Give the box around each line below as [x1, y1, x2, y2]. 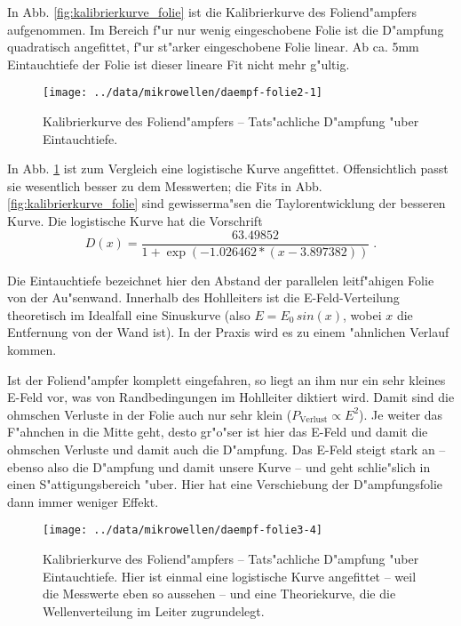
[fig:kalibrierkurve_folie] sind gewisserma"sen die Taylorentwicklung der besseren [7, 194, 446, 213]
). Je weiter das [359, 405, 443, 423]
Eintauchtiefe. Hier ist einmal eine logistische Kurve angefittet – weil [43, 566, 417, 585]
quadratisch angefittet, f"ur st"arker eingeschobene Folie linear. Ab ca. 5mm [7, 37, 419, 56]
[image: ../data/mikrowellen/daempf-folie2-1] [43, 86, 322, 100]
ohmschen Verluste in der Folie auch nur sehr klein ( [7, 405, 292, 423]
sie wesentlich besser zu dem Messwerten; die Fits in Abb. [7, 176, 322, 195]
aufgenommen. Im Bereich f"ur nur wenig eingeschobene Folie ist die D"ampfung [7, 20, 444, 38]
